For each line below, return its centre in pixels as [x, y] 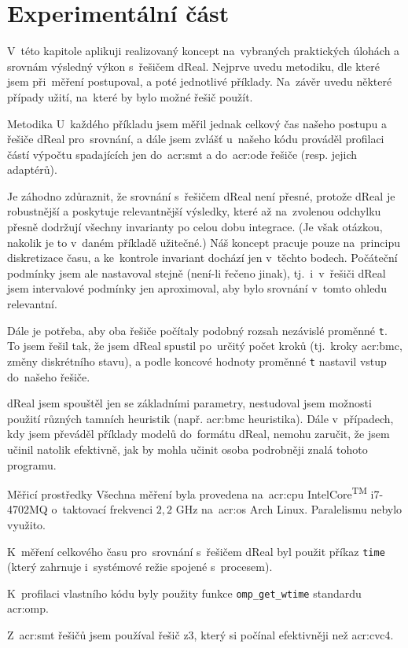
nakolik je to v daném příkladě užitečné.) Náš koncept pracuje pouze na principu [204, 242]
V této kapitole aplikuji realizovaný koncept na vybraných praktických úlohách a [204, 51]
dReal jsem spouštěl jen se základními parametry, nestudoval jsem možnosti [189, 403]
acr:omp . [28, 608]
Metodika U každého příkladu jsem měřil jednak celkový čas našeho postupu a [197, 123]
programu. [32, 464]
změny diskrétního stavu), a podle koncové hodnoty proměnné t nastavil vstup [197, 361]
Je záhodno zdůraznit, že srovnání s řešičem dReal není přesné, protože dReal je [201, 195]
